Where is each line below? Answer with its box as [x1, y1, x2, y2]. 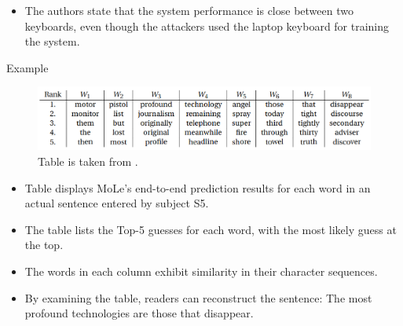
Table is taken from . [38, 153, 138, 170]
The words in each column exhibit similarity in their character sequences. [24, 263, 378, 279]
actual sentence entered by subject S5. [24, 195, 209, 211]
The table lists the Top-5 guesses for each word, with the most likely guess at [24, 221, 397, 237]
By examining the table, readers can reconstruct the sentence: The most [24, 289, 372, 306]
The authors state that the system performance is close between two [24, 2, 354, 18]
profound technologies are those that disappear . [24, 305, 254, 321]
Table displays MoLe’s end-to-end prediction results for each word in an [24, 179, 371, 196]
